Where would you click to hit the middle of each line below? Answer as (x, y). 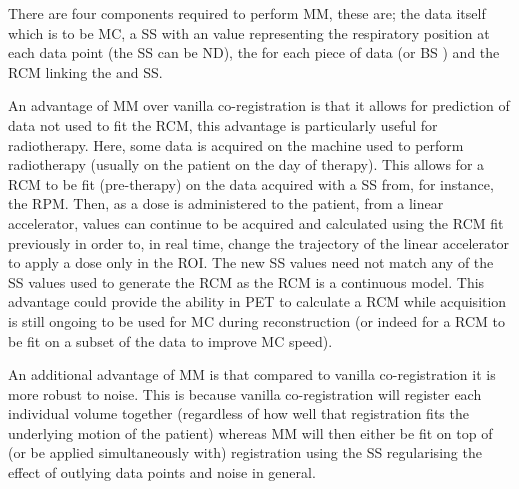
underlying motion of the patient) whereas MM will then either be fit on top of (250, 432)
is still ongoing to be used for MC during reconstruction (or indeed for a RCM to (257, 320)
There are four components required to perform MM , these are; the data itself (247, 13)
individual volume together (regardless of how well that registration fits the (238, 413)
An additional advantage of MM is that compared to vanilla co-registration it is (252, 374)
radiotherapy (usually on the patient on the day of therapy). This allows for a (246, 164)
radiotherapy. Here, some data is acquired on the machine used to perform (236, 144)
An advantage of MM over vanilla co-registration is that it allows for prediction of (259, 105)
